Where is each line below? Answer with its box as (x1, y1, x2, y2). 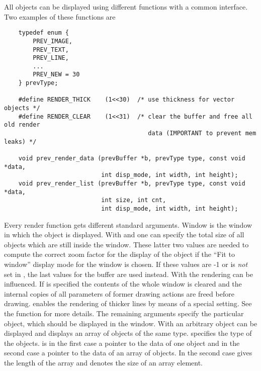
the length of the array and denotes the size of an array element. (4, 357, 203, 367)
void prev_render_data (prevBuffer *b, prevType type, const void (18, 155, 245, 162)
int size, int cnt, (101, 197, 166, 204)
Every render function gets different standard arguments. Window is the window (4, 219, 252, 230)
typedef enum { (18, 29, 69, 37)
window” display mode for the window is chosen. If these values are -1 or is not (4, 259, 248, 269)
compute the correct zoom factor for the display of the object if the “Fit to (4, 249, 235, 259)
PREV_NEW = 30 (33, 71, 80, 78)
